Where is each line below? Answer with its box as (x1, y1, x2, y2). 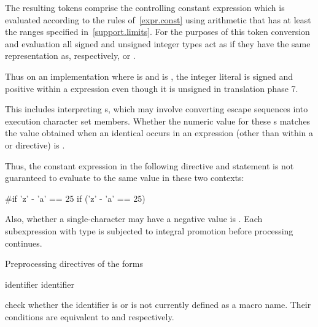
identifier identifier (5, 277, 74, 290)
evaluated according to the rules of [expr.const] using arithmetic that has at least (5, 13, 311, 26)
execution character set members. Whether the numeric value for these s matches (5, 114, 311, 127)
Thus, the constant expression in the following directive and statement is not (5, 159, 294, 172)
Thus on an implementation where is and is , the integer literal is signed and (5, 69, 293, 82)
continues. (5, 236, 42, 249)
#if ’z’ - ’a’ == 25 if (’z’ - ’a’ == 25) (5, 191, 145, 204)
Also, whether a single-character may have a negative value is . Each (5, 212, 263, 225)
